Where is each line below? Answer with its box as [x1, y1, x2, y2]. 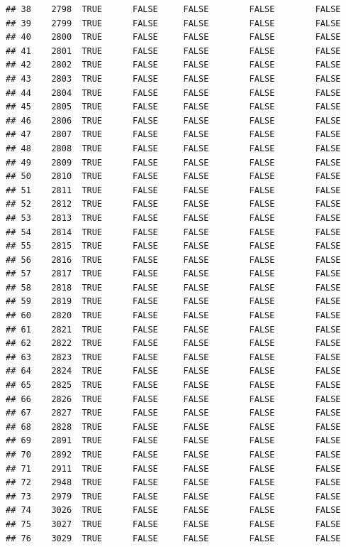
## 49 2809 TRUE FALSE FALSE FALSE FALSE [6, 157, 341, 168]
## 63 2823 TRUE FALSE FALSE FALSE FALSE [6, 352, 341, 362]
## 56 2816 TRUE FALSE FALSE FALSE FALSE [6, 254, 341, 265]
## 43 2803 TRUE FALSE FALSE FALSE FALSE [6, 73, 341, 84]
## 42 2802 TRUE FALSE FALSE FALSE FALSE [6, 60, 341, 70]
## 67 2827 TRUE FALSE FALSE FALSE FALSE [6, 408, 341, 418]
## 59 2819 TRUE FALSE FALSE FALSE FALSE [6, 296, 341, 307]
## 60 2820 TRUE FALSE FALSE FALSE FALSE [6, 310, 341, 321]
